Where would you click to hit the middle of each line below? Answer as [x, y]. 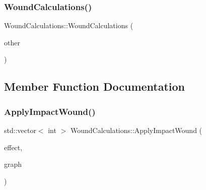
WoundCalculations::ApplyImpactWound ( [136, 130]
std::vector [20, 130]
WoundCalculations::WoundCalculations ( [69, 25]
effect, [13, 147]
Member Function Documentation [95, 86]
